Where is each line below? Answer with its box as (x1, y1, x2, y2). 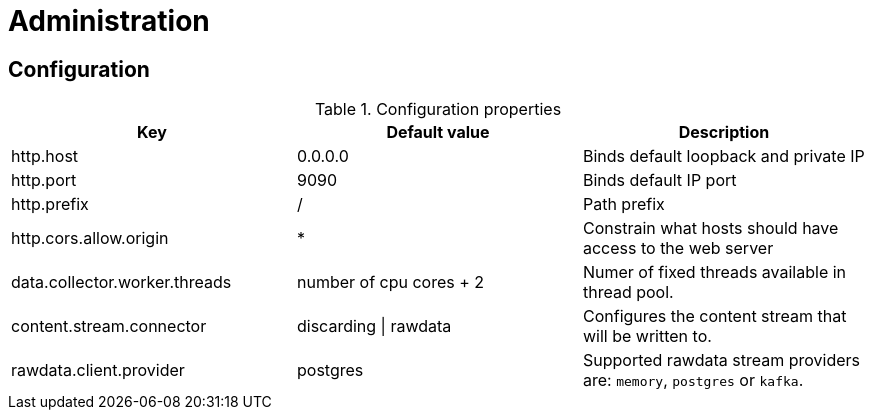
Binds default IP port (582, 170, 737, 191)
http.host (11, 146, 79, 167)
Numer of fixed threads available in (582, 262, 847, 283)
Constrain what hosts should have (582, 218, 839, 239)
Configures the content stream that (582, 306, 847, 327)
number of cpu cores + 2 (296, 272, 485, 293)
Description (678, 122, 770, 143)
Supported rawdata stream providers (582, 350, 860, 371)
